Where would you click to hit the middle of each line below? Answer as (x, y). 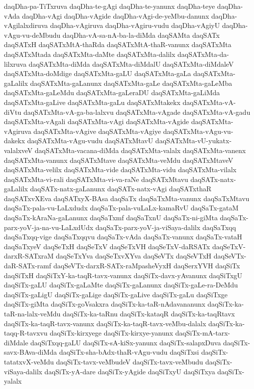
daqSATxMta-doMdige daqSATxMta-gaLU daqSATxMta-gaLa (98, 73)
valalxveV (18, 150)
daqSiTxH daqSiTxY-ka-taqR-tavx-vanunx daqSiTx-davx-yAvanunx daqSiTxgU (123, 275)
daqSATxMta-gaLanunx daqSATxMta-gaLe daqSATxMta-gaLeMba (131, 83)
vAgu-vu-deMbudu (32, 35)
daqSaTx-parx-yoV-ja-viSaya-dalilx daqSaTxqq (166, 227)
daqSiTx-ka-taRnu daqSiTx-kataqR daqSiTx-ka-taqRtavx (149, 313)
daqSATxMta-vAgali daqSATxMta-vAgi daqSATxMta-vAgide (97, 121)
